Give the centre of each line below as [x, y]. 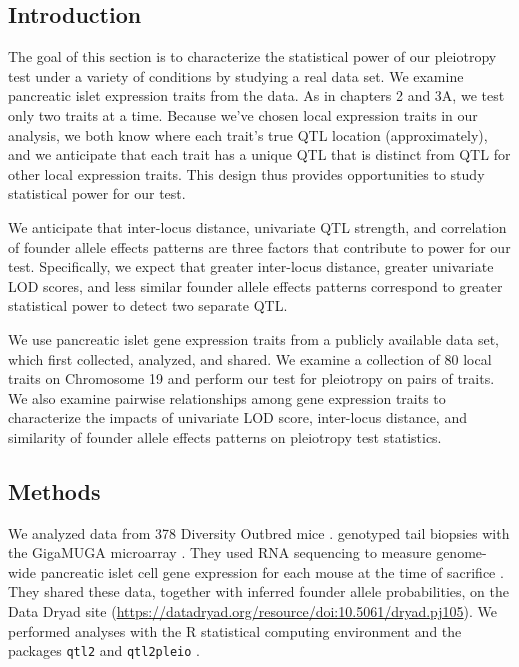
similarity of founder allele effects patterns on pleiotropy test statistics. [225, 436]
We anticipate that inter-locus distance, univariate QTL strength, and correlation [257, 226]
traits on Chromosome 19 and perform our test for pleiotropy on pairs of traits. [251, 378]
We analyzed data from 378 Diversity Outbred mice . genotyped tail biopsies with [259, 532]
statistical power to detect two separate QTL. [148, 305]
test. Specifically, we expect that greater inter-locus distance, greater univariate [251, 266]
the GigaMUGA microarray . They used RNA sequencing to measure [220, 552]
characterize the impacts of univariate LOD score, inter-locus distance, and [237, 417]
